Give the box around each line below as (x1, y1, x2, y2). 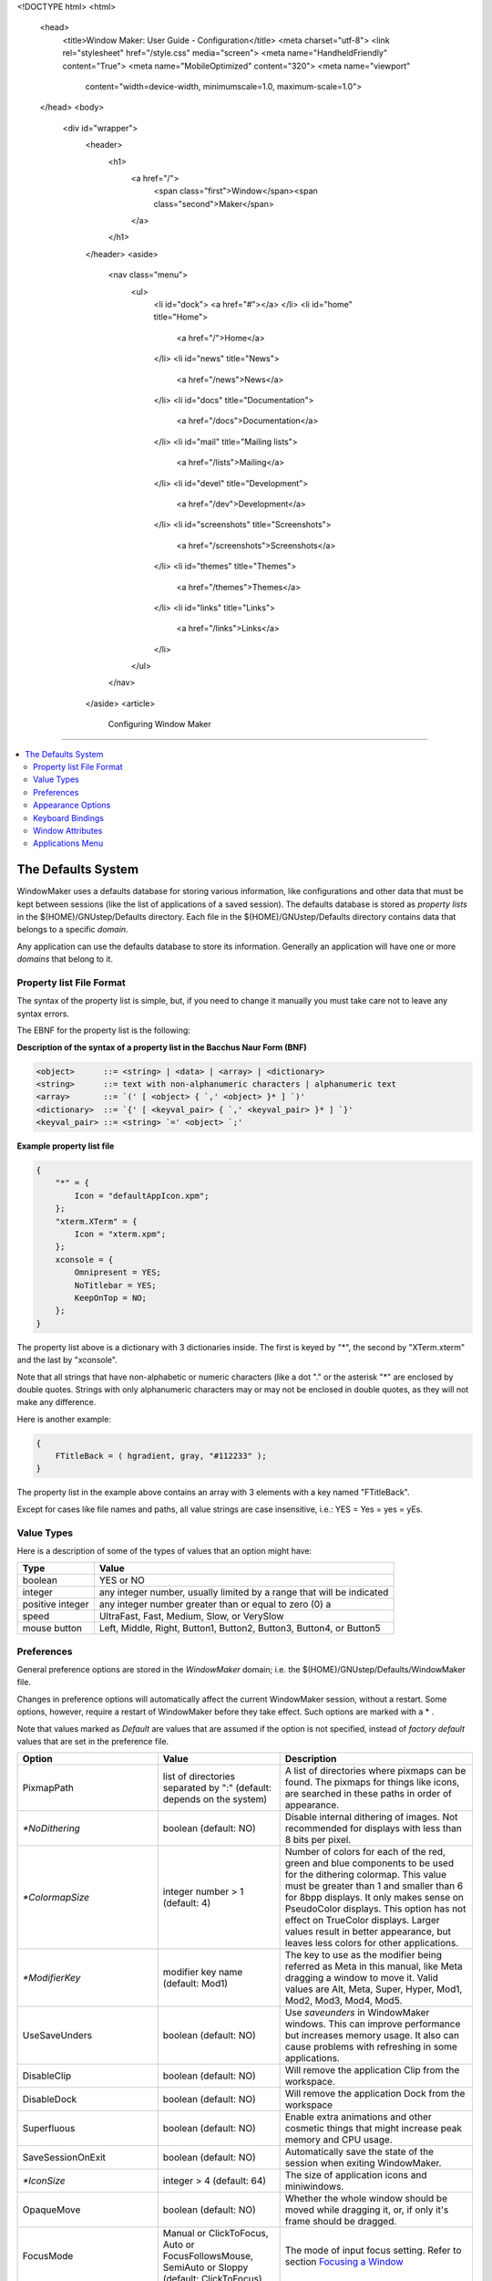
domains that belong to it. (16, 953, 114, 964)
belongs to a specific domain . (16, 924, 128, 935)
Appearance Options (33, 799, 111, 811)
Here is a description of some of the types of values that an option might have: (16, 1545, 313, 1556)
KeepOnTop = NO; (74, 1292, 148, 1303)
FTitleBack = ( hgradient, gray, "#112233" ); (55, 1451, 268, 1462)
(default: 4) (162, 1897, 211, 1910)
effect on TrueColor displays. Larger (284, 1914, 440, 1927)
